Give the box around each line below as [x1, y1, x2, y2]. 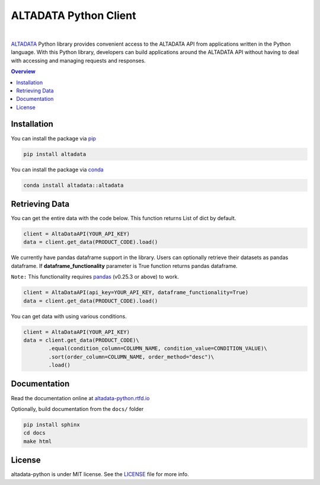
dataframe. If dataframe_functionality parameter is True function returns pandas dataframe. [11, 262, 238, 269]
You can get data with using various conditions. [11, 312, 127, 320]
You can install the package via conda [11, 166, 104, 173]
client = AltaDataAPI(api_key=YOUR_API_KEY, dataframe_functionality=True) [23, 289, 249, 296]
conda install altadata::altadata [23, 181, 124, 189]
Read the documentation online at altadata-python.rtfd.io [11, 394, 150, 401]
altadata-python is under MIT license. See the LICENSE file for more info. [11, 471, 190, 478]
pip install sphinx [23, 421, 80, 428]
